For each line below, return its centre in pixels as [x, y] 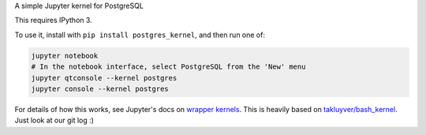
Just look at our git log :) [54, 120]
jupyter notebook [65, 56]
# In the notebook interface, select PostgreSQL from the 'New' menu [168, 67]
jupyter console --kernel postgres [100, 88]
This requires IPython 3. [53, 21]
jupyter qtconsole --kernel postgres [104, 78]
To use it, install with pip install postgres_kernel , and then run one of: [140, 35]
